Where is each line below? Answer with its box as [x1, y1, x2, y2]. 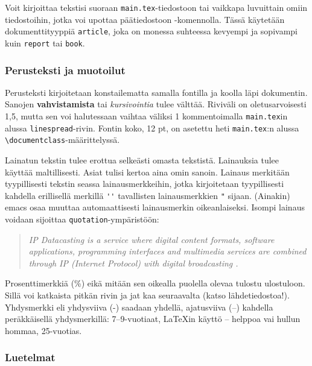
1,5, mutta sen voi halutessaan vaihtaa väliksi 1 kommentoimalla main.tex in [5, 110, 288, 122]
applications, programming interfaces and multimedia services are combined [28, 245, 307, 257]
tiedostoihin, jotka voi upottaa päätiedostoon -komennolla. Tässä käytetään [5, 13, 285, 25]
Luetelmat [5, 350, 56, 365]
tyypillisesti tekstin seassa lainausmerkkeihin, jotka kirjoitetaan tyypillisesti [5, 177, 284, 190]
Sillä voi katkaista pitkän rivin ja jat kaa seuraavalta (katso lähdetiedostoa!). [5, 289, 290, 301]
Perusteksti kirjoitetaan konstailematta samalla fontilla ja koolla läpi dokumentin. [5, 86, 308, 98]
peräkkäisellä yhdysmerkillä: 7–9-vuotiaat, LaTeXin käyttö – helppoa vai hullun [5, 312, 301, 325]
